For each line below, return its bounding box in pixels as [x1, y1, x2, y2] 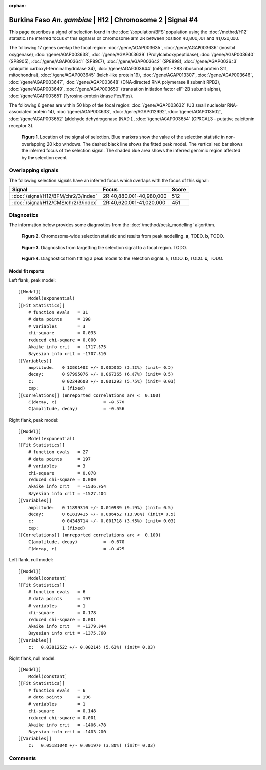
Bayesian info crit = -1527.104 [28, 491, 106, 496]
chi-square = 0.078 [28, 470, 96, 476]
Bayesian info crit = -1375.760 [28, 630, 106, 636]
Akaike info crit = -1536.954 [28, 484, 106, 489]
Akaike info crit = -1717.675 [28, 344, 106, 350]
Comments [9, 755, 36, 762]
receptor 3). [9, 122, 33, 128]
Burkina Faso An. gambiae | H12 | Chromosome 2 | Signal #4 [9, 15, 198, 24]
